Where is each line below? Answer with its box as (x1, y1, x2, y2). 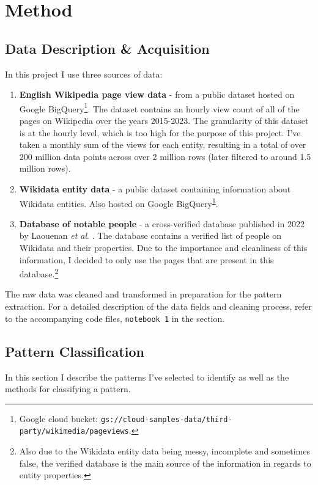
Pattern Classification (5, 341, 144, 360)
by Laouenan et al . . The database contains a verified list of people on (19, 229, 282, 242)
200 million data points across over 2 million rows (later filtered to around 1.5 (19, 150, 311, 162)
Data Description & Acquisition (5, 38, 210, 57)
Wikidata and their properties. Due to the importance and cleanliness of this (19, 241, 308, 254)
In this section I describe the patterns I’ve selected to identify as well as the (5, 370, 289, 383)
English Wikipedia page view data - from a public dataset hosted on (19, 88, 295, 101)
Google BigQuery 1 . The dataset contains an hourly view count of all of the (19, 100, 300, 115)
